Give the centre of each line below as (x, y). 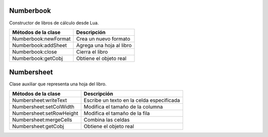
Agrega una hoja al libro (104, 45)
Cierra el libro (92, 52)
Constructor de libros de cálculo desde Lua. (54, 23)
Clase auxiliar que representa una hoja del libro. (58, 84)
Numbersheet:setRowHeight (45, 113)
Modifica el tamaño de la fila (117, 113)
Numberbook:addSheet (39, 45)
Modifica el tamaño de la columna (123, 107)
